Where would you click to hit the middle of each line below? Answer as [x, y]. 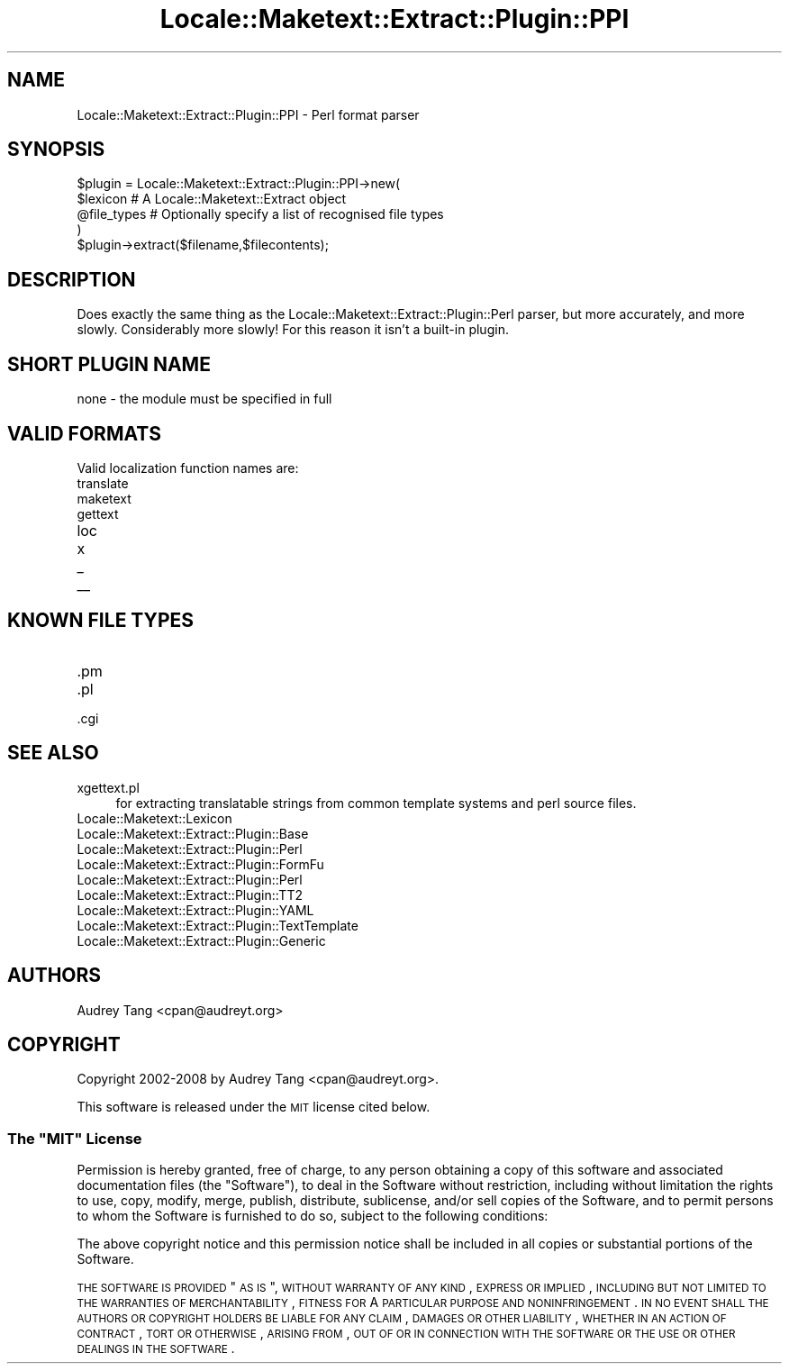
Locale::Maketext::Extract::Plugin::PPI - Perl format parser [248, 114]
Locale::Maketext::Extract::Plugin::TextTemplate [218, 925]
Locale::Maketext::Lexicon [154, 818]
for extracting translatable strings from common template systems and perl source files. [376, 803]
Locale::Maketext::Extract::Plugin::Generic [201, 940]
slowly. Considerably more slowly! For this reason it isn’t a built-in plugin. [293, 330]
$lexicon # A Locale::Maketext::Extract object [212, 199]
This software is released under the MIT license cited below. [254, 1107]
